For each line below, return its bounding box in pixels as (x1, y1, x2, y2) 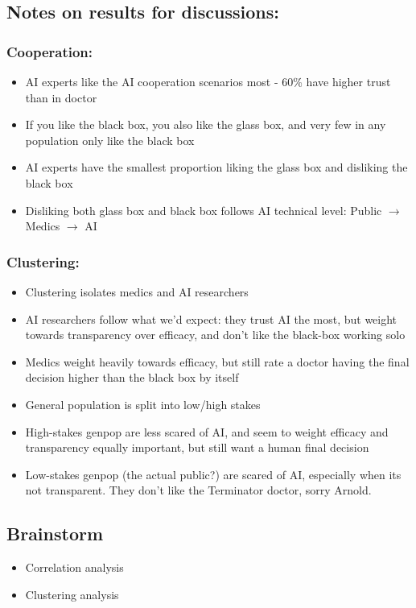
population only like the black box (25, 131, 195, 148)
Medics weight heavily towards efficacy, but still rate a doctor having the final (25, 353, 410, 370)
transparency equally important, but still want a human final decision (25, 439, 369, 456)
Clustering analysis (25, 585, 119, 602)
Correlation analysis (25, 559, 124, 576)
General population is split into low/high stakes (25, 395, 261, 412)
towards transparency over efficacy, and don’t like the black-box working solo (25, 326, 406, 343)
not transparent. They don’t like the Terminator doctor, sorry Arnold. (25, 482, 372, 498)
